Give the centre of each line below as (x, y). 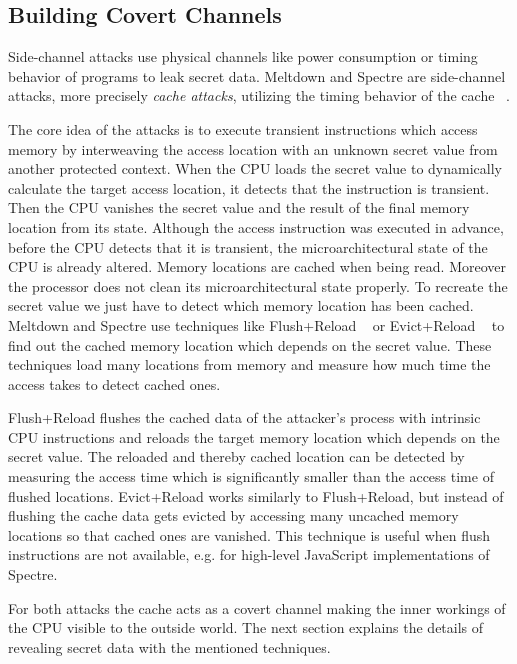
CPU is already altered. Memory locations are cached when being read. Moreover (257, 266)
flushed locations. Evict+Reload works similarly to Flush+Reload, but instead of (256, 495)
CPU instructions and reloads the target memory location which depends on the (254, 436)
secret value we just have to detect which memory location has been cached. (241, 305)
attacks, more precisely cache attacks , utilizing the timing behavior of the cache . (259, 95)
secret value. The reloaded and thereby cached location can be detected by (236, 456)
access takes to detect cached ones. (114, 383)
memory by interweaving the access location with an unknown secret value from (253, 148)
